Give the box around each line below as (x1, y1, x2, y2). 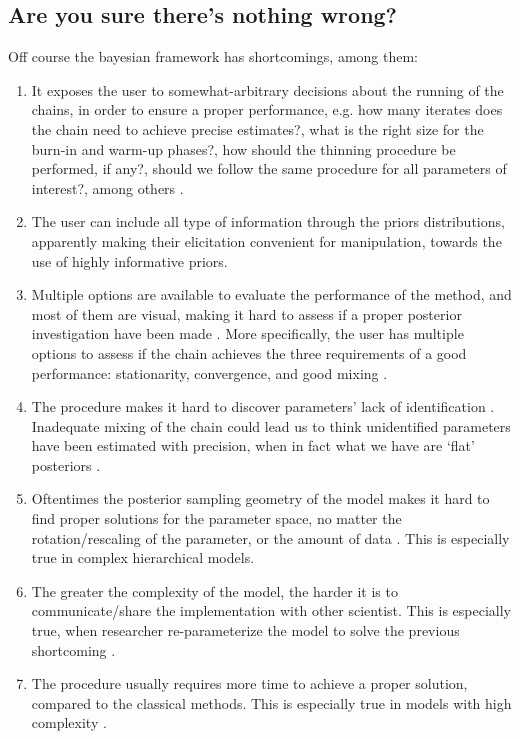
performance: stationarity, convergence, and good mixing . (31, 362, 388, 383)
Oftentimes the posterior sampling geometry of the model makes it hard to (31, 488, 490, 509)
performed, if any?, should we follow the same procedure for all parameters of (31, 158, 507, 179)
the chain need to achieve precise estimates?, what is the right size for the (31, 118, 484, 139)
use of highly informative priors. (31, 250, 228, 271)
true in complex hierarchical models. (31, 547, 255, 568)
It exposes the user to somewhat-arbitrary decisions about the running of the (31, 79, 504, 100)
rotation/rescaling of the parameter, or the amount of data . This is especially (31, 527, 510, 548)
